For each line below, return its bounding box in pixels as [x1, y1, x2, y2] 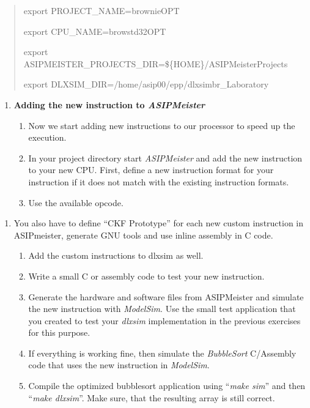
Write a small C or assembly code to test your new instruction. [28, 269, 265, 282]
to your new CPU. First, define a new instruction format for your [28, 163, 274, 176]
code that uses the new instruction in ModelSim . [28, 358, 210, 371]
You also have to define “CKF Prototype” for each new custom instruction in [13, 217, 304, 229]
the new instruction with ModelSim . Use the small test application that [28, 302, 296, 315]
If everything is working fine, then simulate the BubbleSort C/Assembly [28, 346, 297, 359]
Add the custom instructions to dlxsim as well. [28, 249, 204, 262]
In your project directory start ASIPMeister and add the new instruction [28, 151, 303, 164]
